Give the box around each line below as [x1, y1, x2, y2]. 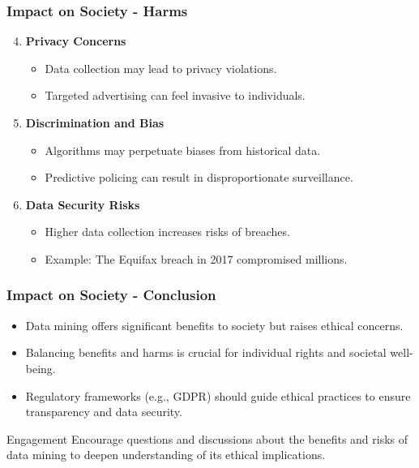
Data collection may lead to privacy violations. [45, 59, 277, 76]
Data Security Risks [25, 195, 140, 213]
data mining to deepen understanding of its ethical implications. [6, 446, 326, 463]
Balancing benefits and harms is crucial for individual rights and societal [25, 344, 387, 361]
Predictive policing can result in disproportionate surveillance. [45, 169, 353, 186]
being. [25, 359, 56, 376]
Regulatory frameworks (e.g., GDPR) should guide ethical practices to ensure [25, 387, 411, 404]
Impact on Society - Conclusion [6, 285, 216, 305]
